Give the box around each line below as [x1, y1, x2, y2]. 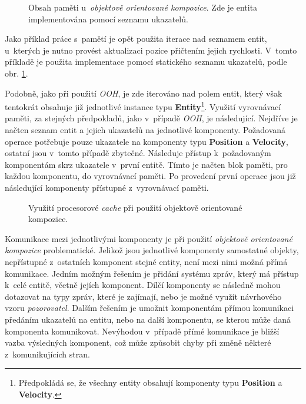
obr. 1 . [5, 67, 28, 79]
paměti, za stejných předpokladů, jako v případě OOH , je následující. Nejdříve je [5, 112, 298, 124]
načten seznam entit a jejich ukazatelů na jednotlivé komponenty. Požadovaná [5, 124, 286, 135]
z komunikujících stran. [5, 347, 90, 360]
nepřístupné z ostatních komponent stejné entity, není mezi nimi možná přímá [5, 255, 288, 267]
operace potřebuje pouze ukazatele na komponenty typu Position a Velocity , [5, 135, 288, 147]
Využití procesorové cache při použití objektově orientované [28, 201, 242, 213]
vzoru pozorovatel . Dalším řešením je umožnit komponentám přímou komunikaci [5, 302, 294, 314]
